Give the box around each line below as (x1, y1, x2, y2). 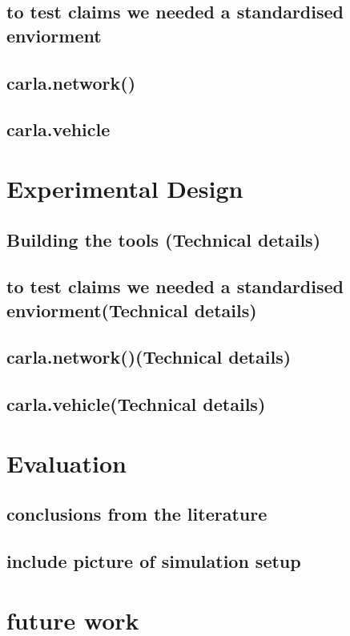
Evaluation (6, 446, 127, 479)
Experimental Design (6, 171, 243, 204)
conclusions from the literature (6, 501, 268, 526)
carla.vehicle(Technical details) (6, 392, 266, 417)
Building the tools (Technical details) (6, 227, 321, 252)
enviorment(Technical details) (6, 297, 257, 322)
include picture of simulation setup (6, 549, 301, 574)
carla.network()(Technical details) (6, 344, 292, 369)
